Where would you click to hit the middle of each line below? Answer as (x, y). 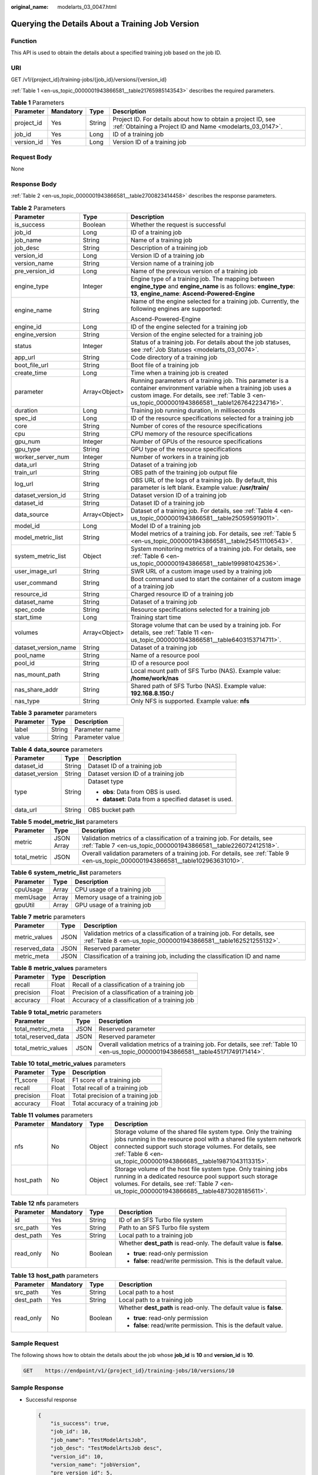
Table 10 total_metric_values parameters (68, 1063)
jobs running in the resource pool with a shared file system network (208, 1139)
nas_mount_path (37, 674)
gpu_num (27, 441)
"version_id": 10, (77, 1456)
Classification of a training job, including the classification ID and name (182, 956)
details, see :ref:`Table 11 (165, 632)
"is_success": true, (80, 1424)
